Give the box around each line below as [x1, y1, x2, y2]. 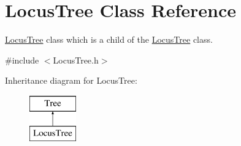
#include [5, 53, 39, 66]
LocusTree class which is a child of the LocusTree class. [5, 33, 213, 46]
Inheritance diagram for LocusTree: [5, 74, 137, 87]
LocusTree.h [53, 53, 99, 66]
